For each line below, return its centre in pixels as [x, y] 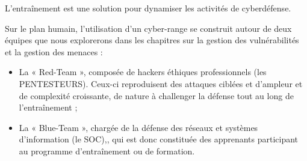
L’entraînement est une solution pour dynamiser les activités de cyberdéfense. [148, 8]
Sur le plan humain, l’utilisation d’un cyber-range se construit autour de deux [148, 28]
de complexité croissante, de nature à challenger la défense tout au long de [156, 95]
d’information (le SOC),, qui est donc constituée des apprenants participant [159, 139]
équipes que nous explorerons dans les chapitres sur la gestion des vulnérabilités [152, 40]
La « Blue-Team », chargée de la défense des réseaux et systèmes [138, 127]
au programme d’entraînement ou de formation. [107, 150]
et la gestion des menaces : [54, 51]
